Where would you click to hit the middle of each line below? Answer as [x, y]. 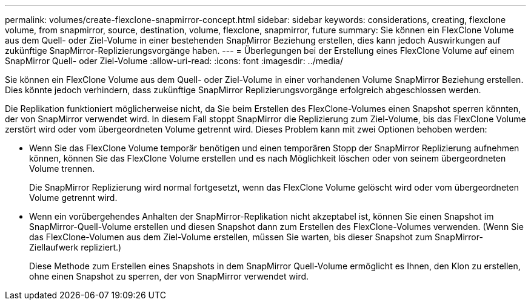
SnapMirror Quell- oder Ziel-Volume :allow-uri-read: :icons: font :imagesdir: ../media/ [174, 61]
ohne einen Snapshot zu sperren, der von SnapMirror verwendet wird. [169, 276]
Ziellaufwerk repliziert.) [75, 247]
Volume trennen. [62, 169]
